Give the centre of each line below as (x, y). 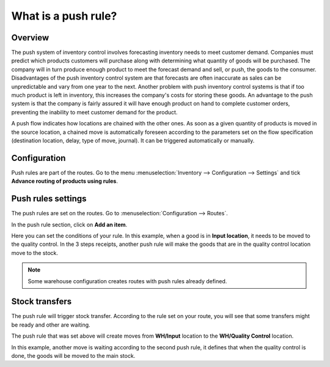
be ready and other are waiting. (51, 325)
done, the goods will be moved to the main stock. (73, 355)
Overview (30, 38)
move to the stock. (35, 253)
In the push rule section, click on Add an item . (69, 224)
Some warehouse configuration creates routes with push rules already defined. (127, 281)
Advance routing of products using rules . (65, 181)
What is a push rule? (64, 16)
